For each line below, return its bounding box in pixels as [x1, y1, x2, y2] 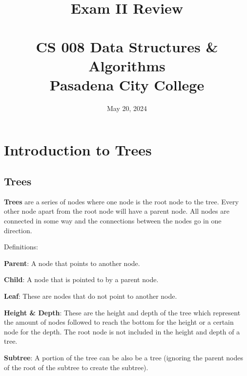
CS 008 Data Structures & [36, 36, 218, 56]
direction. [4, 225, 32, 235]
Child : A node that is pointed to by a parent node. [4, 274, 159, 285]
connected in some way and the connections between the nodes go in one [4, 216, 222, 226]
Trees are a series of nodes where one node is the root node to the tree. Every [4, 196, 239, 206]
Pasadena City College [49, 74, 205, 94]
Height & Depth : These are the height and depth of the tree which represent [4, 307, 241, 317]
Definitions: [4, 242, 38, 252]
